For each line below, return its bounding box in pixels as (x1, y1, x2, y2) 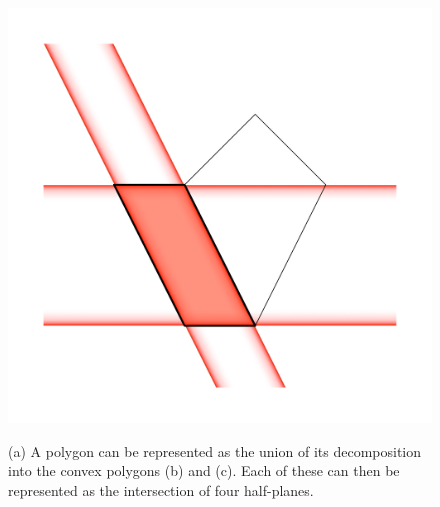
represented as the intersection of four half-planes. (8, 480, 314, 501)
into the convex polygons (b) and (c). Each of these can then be (8, 460, 400, 481)
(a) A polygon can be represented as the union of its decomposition (8, 440, 421, 461)
